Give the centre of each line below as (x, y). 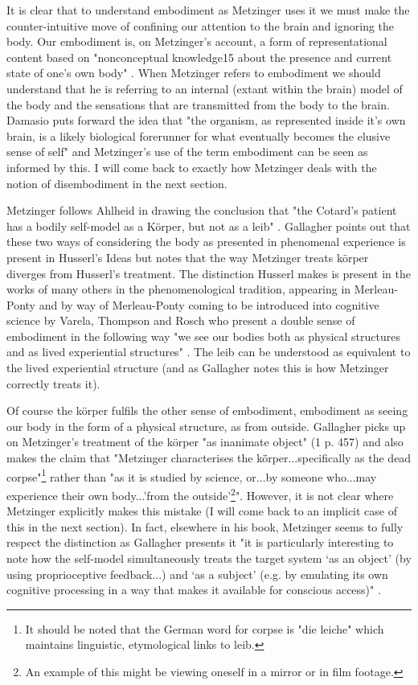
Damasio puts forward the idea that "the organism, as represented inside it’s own (206, 120)
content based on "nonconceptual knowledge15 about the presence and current (199, 57)
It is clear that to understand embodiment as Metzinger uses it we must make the (208, 10)
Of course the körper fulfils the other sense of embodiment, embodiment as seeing (207, 410)
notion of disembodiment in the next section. (117, 183)
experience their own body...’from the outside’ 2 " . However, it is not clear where (200, 494)
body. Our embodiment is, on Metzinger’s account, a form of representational (197, 41)
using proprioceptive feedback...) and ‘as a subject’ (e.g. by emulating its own (197, 574)
